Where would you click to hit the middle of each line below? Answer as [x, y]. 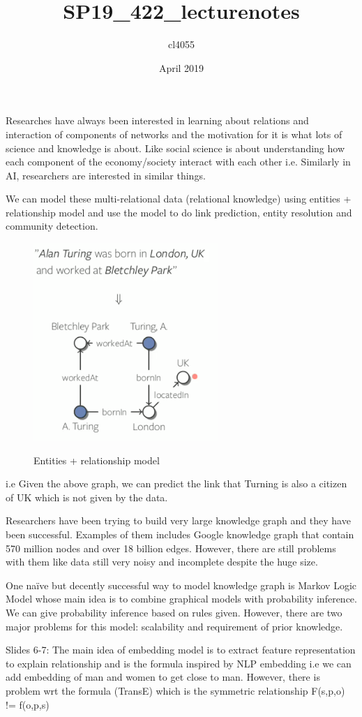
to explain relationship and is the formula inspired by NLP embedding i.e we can [179, 663]
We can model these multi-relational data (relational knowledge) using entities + [179, 199]
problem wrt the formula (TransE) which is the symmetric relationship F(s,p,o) [175, 690]
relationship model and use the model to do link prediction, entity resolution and [179, 212]
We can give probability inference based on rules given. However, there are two [174, 612]
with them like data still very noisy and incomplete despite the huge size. [162, 562]
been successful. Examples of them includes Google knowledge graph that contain [180, 534]
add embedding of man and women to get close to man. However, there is [163, 677]
